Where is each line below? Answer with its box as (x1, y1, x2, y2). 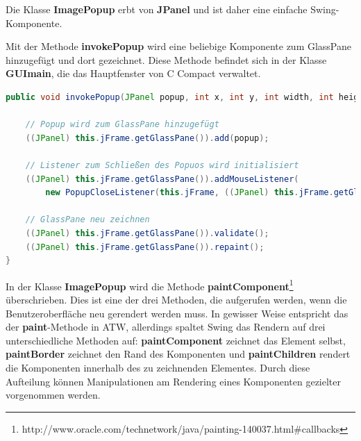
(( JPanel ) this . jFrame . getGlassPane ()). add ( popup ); (25, 133, 269, 143)
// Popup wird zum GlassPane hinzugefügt (25, 119, 219, 130)
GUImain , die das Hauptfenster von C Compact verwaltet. (6, 66, 261, 81)
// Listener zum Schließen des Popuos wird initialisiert (25, 160, 299, 170)
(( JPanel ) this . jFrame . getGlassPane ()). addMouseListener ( (25, 174, 299, 184)
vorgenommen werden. (6, 388, 101, 402)
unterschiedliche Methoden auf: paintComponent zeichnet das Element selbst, (6, 333, 346, 347)
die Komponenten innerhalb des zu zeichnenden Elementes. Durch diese (6, 360, 310, 374)
